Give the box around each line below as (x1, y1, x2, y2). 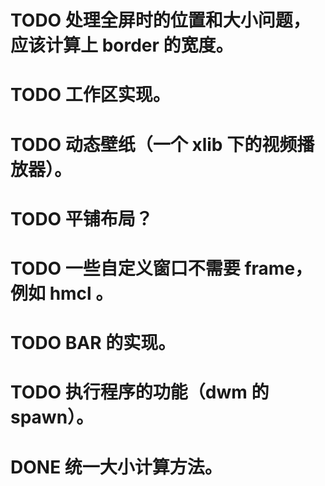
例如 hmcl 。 (10, 282, 114, 305)
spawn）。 (10, 406, 95, 429)
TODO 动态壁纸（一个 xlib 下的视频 (10, 133, 298, 156)
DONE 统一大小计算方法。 (10, 456, 223, 478)
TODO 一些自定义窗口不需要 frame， (10, 257, 313, 280)
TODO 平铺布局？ (10, 207, 153, 230)
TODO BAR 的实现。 (10, 332, 177, 355)
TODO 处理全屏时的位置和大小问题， (10, 9, 311, 32)
